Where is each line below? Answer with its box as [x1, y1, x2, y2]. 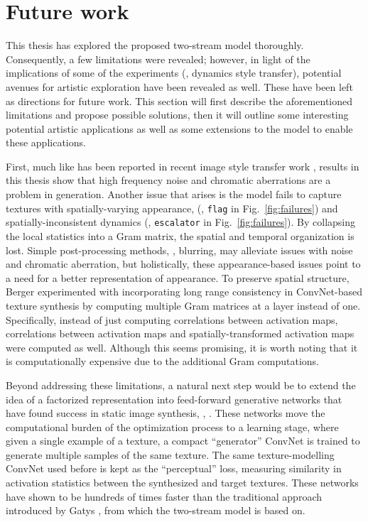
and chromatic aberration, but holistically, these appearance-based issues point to [6, 256, 361, 271]
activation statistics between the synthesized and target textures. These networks [6, 475, 359, 490]
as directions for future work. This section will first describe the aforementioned [6, 93, 353, 108]
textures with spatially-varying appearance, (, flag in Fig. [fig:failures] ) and [6, 200, 338, 215]
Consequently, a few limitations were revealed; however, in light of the [6, 51, 310, 66]
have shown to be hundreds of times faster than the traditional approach [6, 489, 322, 504]
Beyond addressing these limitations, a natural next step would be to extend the [6, 377, 356, 392]
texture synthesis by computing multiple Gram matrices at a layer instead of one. [6, 298, 361, 312]
